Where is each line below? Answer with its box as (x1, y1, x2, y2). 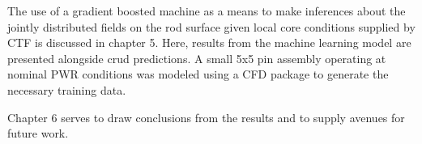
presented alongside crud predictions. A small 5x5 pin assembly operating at (7, 49, 386, 66)
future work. (7, 125, 69, 142)
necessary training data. (7, 81, 126, 98)
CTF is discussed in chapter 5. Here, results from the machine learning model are (7, 34, 411, 51)
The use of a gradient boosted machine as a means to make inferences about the (7, 2, 406, 19)
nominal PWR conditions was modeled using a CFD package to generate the (7, 66, 389, 83)
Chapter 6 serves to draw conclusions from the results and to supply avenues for (7, 108, 405, 125)
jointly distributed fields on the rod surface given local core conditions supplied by (7, 18, 416, 35)
